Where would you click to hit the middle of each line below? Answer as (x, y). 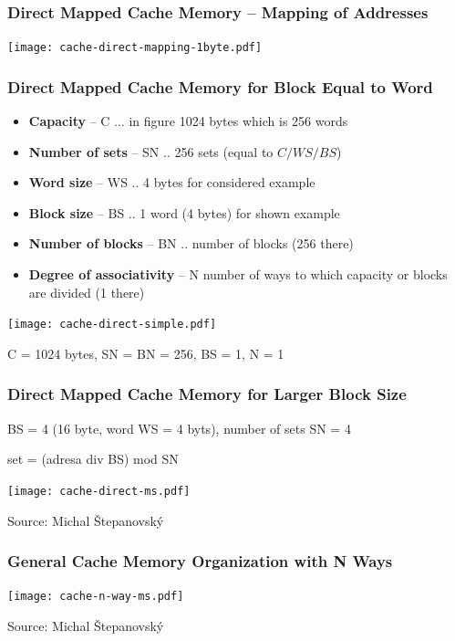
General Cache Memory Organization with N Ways (200, 561)
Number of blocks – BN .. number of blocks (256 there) (191, 243)
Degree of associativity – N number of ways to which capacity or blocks (238, 274)
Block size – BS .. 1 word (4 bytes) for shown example (184, 212)
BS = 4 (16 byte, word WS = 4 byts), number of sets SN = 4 (179, 428)
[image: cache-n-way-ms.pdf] (96, 597)
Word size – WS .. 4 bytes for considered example (172, 182)
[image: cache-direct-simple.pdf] (112, 325)
